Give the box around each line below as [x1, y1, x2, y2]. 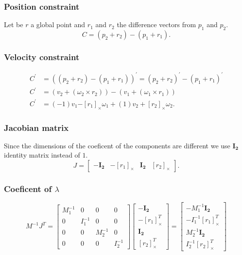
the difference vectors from [117, 19, 196, 30]
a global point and [31, 19, 86, 30]
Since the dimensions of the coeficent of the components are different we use [4, 140, 230, 150]
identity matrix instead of [4, 150, 80, 160]
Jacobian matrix [4, 121, 69, 133]
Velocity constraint [4, 50, 80, 63]
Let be [4, 19, 23, 30]
